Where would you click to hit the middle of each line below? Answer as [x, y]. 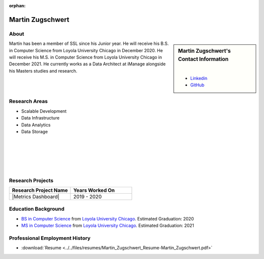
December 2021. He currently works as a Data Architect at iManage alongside [87, 64]
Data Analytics [36, 125]
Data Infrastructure [40, 118]
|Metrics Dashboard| [36, 197]
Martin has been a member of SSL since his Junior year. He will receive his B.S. [89, 43]
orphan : [17, 6]
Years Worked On [94, 190]
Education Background [37, 209]
